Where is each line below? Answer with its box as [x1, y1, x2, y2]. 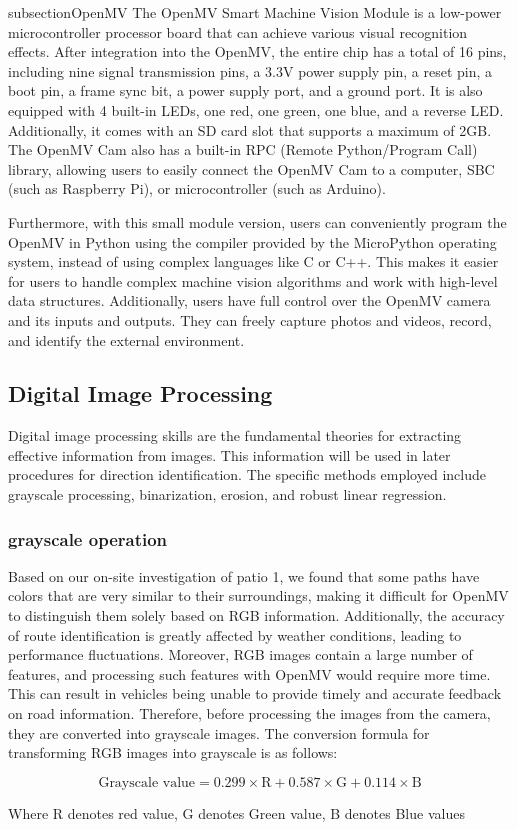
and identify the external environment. [8, 329, 245, 350]
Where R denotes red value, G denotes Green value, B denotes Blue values [8, 802, 465, 823]
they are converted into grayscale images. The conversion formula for [8, 722, 430, 743]
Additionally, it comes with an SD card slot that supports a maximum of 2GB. [8, 119, 492, 140]
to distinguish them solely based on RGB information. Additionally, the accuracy [8, 605, 505, 626]
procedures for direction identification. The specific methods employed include [8, 464, 486, 485]
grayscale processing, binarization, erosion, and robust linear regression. [8, 484, 447, 505]
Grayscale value [98, 775, 196, 790]
